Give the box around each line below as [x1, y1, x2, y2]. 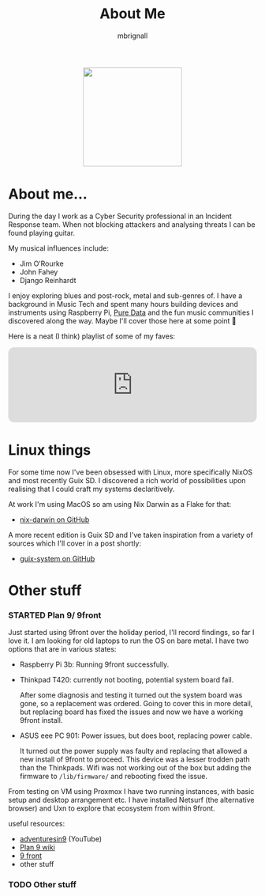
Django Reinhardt [19, 275, 77, 285]
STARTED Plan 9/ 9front [8, 610, 102, 621]
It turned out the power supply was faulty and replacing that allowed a [19, 747, 248, 756]
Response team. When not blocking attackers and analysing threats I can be [8, 219, 256, 229]
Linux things [8, 441, 91, 459]
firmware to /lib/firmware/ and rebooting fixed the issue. [19, 772, 207, 781]
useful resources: [8, 819, 65, 829]
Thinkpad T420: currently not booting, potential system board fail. [19, 675, 234, 685]
